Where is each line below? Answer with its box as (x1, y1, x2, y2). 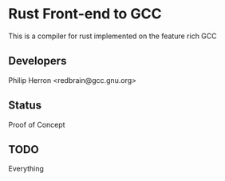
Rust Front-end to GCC (8, 5, 162, 23)
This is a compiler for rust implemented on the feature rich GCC (8, 31, 217, 41)
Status (8, 99, 42, 112)
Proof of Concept (8, 120, 65, 129)
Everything (8, 164, 44, 174)
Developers (8, 54, 67, 68)
